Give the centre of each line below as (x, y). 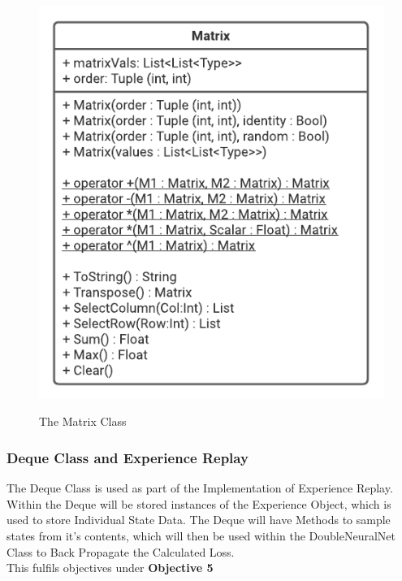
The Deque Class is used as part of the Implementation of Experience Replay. (200, 488)
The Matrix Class (83, 421)
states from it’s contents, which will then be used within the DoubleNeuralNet (201, 535)
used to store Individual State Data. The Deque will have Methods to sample (199, 520)
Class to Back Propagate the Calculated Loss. (121, 551)
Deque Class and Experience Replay (128, 457)
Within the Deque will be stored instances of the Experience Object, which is (199, 503)
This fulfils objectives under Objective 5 (110, 568)
